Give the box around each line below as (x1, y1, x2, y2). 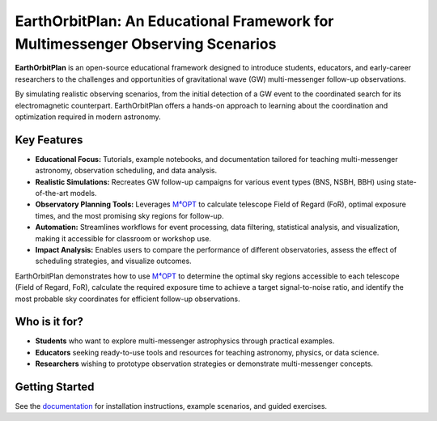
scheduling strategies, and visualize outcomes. (35, 256, 192, 266)
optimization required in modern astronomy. (15, 112, 161, 121)
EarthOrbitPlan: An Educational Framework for (15, 12, 334, 30)
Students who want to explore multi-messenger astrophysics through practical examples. (35, 336, 335, 346)
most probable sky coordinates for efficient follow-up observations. (15, 294, 240, 304)
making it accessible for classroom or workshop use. (35, 233, 212, 243)
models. (70, 188, 97, 198)
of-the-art (35, 188, 69, 198)
